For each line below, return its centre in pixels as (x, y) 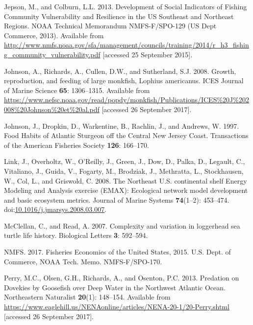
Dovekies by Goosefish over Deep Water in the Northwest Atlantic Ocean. (115, 287)
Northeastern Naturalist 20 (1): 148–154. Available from (87, 297)
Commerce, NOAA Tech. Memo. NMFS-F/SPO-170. (83, 261)
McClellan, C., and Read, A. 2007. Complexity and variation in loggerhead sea (122, 225)
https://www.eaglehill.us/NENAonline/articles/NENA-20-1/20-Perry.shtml (117, 307)
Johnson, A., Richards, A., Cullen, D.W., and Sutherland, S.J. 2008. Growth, (120, 71)
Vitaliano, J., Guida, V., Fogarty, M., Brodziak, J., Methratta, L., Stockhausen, (124, 171)
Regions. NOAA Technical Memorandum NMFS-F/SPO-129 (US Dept (110, 26)
